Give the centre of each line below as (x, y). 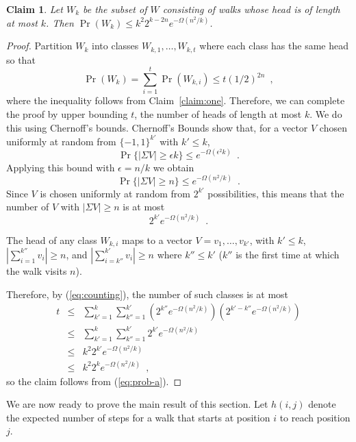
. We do (326, 113)
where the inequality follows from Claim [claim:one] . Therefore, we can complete (176, 100)
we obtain (174, 167)
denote (322, 404)
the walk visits (37, 270)
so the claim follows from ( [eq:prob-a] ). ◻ (94, 381)
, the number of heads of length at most (218, 113)
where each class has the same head (274, 46)
